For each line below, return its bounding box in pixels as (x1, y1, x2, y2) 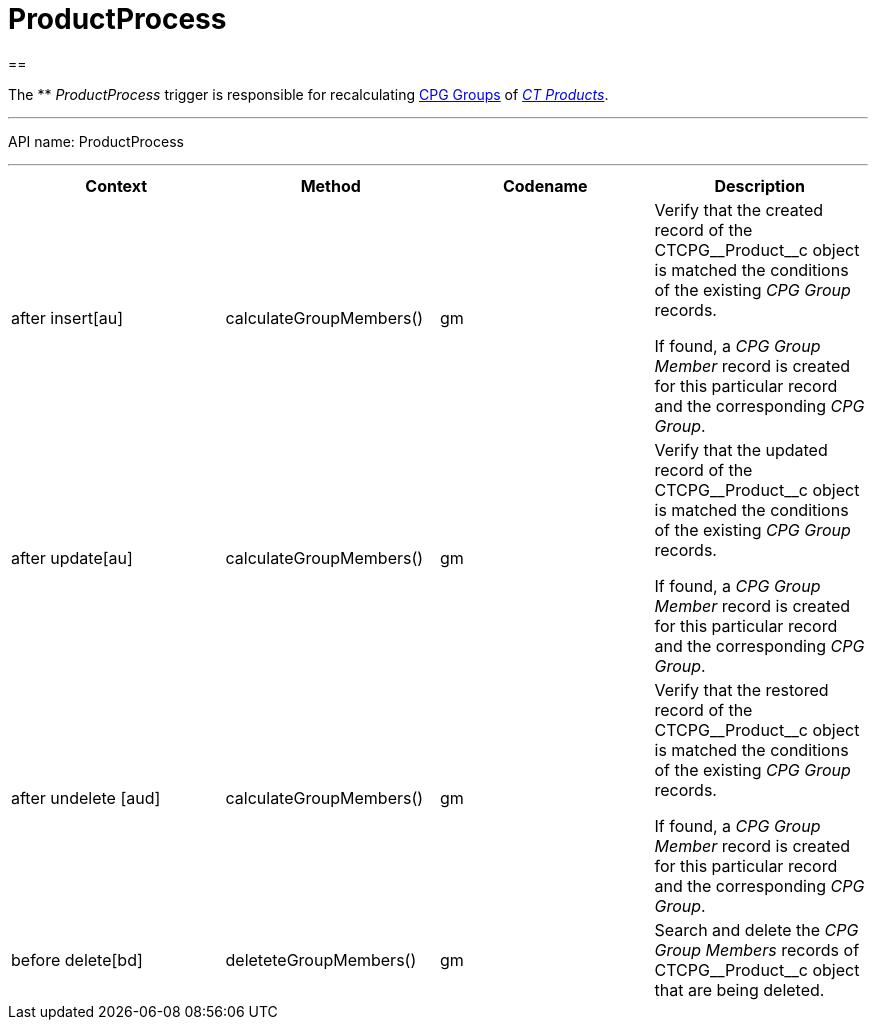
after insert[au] (11, 307, 124, 328)
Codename (502, 175, 588, 196)
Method (300, 175, 361, 196)
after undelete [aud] (11, 787, 161, 808)
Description (714, 175, 805, 196)
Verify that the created (654, 199, 824, 220)
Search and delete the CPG (654, 919, 859, 940)
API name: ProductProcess (8, 132, 184, 150)
